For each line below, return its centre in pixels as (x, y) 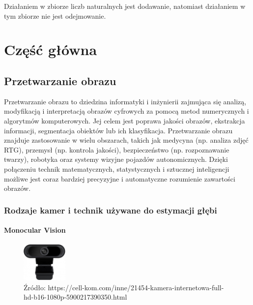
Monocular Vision (35, 230)
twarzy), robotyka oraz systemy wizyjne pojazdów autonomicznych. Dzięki (116, 159)
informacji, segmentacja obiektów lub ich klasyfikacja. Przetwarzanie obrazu (118, 130)
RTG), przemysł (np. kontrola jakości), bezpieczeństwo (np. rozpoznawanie (117, 149)
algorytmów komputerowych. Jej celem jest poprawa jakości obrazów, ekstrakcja (125, 120)
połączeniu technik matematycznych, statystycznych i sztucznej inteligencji (117, 168)
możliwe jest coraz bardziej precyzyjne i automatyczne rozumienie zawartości (120, 178)
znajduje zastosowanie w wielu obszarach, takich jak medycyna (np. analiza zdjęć (126, 140)
